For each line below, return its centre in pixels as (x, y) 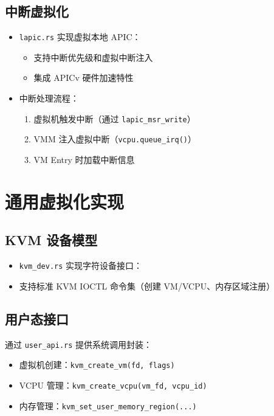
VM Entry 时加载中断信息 (84, 159)
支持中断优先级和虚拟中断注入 (93, 57)
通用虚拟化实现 (65, 201)
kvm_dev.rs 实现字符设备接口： (81, 265)
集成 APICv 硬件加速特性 (84, 78)
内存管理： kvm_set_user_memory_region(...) (108, 405)
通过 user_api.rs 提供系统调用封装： (79, 344)
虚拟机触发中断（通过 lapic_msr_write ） (115, 118)
